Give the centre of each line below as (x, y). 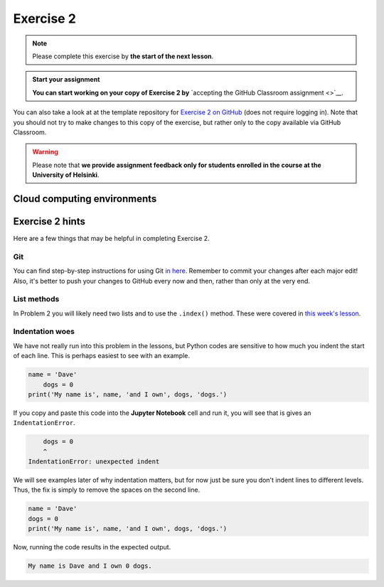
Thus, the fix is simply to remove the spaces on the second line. (107, 490)
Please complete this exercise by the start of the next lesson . (123, 56)
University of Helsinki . (66, 175)
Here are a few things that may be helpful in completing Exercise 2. (111, 238)
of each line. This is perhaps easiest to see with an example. (102, 356)
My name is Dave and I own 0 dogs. (90, 566)
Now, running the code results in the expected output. (92, 547)
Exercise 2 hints (49, 221)
